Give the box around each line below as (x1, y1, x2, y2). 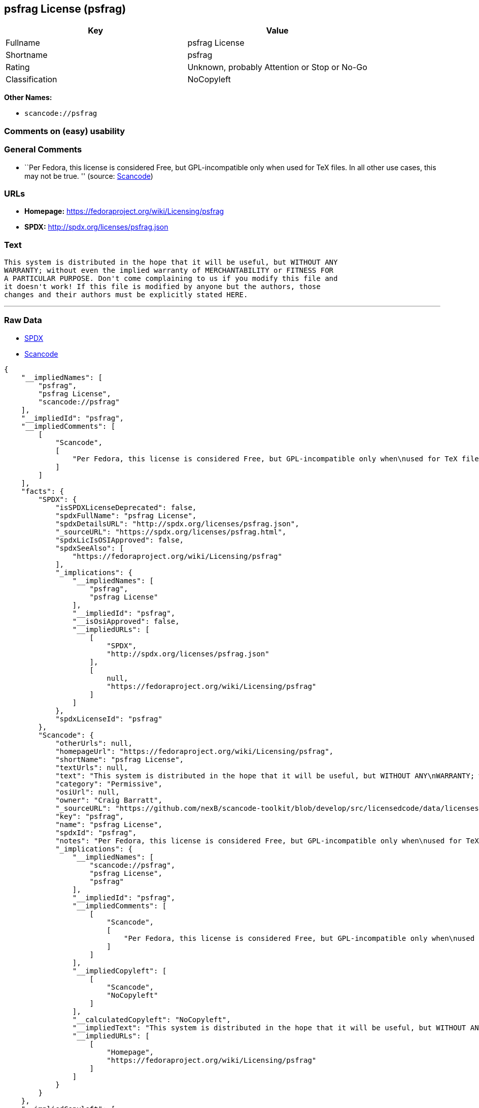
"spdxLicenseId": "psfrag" (55, 714, 162, 723)
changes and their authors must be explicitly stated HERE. (4, 291, 248, 299)
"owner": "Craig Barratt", (55, 796, 162, 804)
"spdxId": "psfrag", (55, 828, 137, 837)
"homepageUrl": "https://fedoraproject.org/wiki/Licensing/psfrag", (55, 747, 334, 755)
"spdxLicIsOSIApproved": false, (55, 535, 184, 544)
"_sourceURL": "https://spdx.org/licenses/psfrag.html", (55, 527, 287, 536)
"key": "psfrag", (55, 812, 124, 820)
